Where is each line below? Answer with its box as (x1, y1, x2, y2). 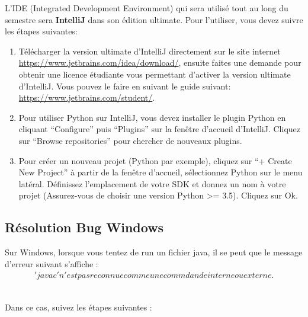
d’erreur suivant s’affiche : (5, 257, 98, 270)
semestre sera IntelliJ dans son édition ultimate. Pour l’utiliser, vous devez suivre (5, 13, 303, 25)
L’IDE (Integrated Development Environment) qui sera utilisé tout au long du (5, 2, 288, 14)
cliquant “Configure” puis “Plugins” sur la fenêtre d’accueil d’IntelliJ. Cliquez (18, 123, 301, 135)
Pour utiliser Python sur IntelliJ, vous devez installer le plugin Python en (18, 111, 286, 123)
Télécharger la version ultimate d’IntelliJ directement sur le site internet (18, 44, 281, 57)
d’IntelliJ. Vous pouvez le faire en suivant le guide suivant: (18, 79, 231, 92)
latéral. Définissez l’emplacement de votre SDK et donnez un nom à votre (18, 177, 286, 190)
